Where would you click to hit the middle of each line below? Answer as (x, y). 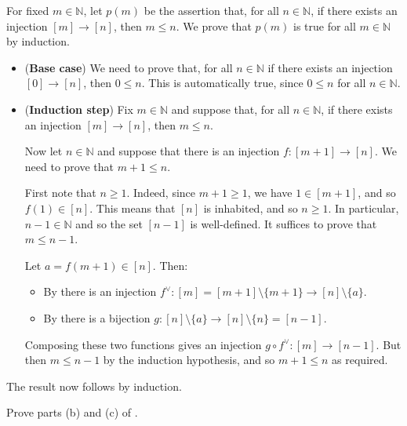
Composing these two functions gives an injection (143, 344)
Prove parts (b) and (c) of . (72, 412)
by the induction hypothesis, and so (189, 360)
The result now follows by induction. (94, 386)
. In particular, (363, 208)
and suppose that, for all (231, 109)
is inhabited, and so (251, 208)
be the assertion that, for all (211, 10)
